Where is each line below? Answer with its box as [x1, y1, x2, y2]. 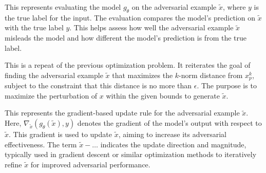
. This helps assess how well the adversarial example [69, 22, 234, 33]
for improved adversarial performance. [30, 159, 150, 169]
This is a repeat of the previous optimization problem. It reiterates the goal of [5, 60, 251, 70]
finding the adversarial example [5, 69, 103, 80]
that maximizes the [112, 69, 173, 80]
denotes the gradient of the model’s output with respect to [77, 118, 262, 128]
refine [5, 159, 22, 169]
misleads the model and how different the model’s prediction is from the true [5, 32, 247, 43]
